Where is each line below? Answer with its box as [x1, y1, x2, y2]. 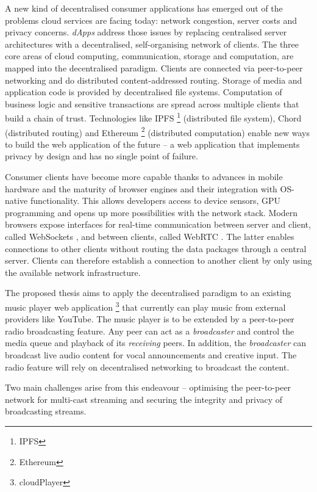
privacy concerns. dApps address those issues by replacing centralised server [5, 26, 287, 38]
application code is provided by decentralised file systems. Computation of [5, 85, 282, 98]
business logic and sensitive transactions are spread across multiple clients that [5, 97, 299, 110]
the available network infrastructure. [5, 266, 141, 278]
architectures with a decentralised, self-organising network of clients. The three [5, 37, 299, 50]
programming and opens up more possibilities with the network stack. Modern [5, 206, 298, 219]
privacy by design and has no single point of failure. [5, 150, 198, 162]
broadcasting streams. [5, 405, 87, 418]
